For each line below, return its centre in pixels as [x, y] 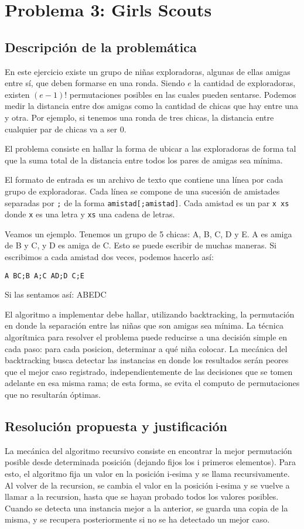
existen [17, 94]
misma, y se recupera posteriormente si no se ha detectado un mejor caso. [137, 519]
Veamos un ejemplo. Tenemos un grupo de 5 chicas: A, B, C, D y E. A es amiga [148, 233]
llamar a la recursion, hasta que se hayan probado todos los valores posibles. [142, 496]
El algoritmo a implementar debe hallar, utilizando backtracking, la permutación [150, 314]
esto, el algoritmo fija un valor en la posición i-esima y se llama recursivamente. [147, 473]
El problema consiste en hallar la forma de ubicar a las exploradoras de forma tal [151, 149]
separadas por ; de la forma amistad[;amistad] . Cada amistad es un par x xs [147, 202]
